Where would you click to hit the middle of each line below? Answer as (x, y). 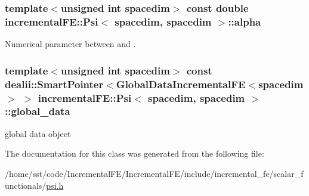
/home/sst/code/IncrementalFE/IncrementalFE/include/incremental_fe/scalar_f (154, 173)
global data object (38, 133)
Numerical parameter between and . (70, 44)
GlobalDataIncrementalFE (181, 84)
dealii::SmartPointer (54, 84)
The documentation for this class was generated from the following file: (135, 153)
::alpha (245, 21)
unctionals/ (26, 185)
